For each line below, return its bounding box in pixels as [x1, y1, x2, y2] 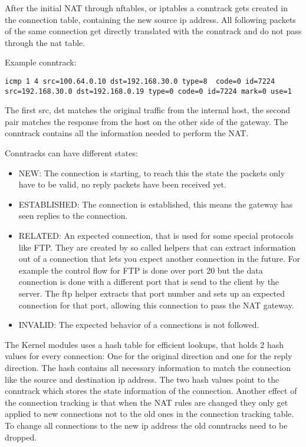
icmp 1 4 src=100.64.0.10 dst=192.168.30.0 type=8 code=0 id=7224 [5, 77, 275, 86]
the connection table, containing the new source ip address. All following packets [5, 13, 296, 25]
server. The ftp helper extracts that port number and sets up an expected [18, 287, 285, 299]
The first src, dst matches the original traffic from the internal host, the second [5, 104, 291, 116]
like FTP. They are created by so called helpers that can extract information [18, 241, 296, 253]
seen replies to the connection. [18, 209, 128, 222]
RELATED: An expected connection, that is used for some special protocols [18, 229, 294, 242]
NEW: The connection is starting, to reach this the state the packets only [18, 166, 285, 179]
